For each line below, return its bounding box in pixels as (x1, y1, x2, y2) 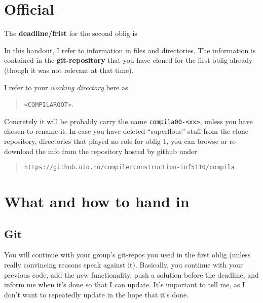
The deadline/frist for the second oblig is (4, 28, 137, 39)
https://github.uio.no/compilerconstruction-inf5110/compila (24, 164, 235, 171)
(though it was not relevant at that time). (4, 64, 134, 75)
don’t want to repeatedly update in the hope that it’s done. (4, 289, 189, 299)
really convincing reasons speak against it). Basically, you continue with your (4, 259, 243, 270)
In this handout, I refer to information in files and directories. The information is (4, 45, 256, 55)
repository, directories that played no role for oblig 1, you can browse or (4, 136, 228, 146)
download (4, 145, 33, 156)
